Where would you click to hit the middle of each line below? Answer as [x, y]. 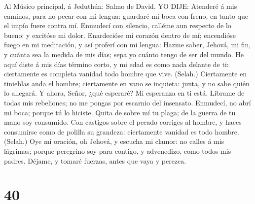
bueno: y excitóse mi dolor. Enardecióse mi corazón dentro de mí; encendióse [120, 35]
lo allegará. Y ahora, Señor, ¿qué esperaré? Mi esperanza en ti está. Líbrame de [124, 93]
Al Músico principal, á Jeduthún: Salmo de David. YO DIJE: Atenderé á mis [121, 6]
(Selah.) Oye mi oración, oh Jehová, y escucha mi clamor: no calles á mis [114, 141]
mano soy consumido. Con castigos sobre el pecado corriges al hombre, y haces [123, 122]
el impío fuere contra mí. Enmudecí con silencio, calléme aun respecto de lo [118, 25]
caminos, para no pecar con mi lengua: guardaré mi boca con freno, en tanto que [126, 16]
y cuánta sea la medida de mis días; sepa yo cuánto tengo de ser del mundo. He [124, 54]
